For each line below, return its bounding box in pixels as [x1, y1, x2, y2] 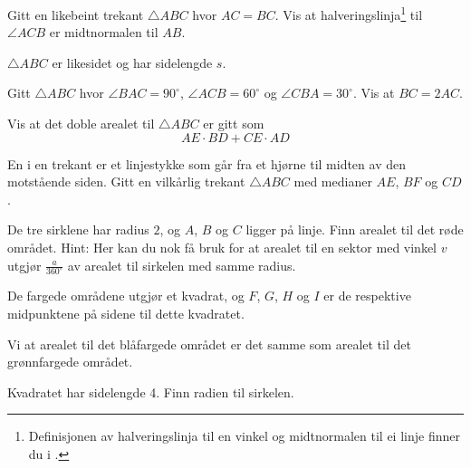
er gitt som [203, 114, 264, 133]
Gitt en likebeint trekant [7, 5, 144, 24]
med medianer [293, 172, 372, 191]
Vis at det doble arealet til [7, 114, 155, 133]
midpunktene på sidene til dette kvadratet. [7, 304, 245, 323]
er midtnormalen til [49, 23, 159, 42]
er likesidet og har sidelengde [52, 53, 213, 72]
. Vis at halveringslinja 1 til [274, 3, 423, 24]
